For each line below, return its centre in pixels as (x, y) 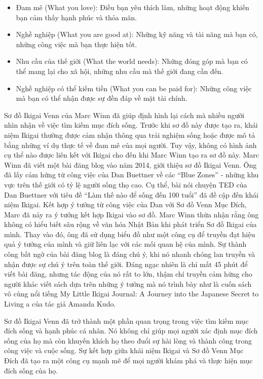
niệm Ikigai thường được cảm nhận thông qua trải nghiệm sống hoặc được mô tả (130, 135)
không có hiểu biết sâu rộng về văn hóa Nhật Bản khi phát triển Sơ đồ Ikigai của (130, 224)
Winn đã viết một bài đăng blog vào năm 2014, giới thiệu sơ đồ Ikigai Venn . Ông (130, 164)
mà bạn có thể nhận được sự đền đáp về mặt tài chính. (102, 98)
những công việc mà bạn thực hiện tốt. (77, 44)
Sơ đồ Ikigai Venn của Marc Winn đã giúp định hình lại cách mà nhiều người (124, 115)
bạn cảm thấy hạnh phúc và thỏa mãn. (76, 17)
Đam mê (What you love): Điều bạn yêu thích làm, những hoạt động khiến (133, 7)
